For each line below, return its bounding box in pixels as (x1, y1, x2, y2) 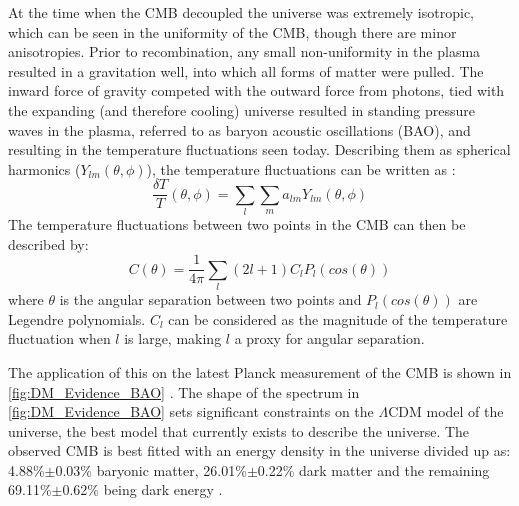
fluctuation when (8, 328, 111, 349)
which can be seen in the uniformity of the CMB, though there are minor (8, 21, 457, 42)
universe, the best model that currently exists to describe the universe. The (8, 420, 470, 441)
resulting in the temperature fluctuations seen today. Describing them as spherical (8, 139, 511, 160)
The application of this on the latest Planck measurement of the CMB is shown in (8, 361, 512, 382)
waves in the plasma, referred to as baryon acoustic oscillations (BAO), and (8, 119, 471, 140)
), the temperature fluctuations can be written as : (146, 158, 456, 179)
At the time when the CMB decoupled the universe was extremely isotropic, (8, 2, 474, 22)
